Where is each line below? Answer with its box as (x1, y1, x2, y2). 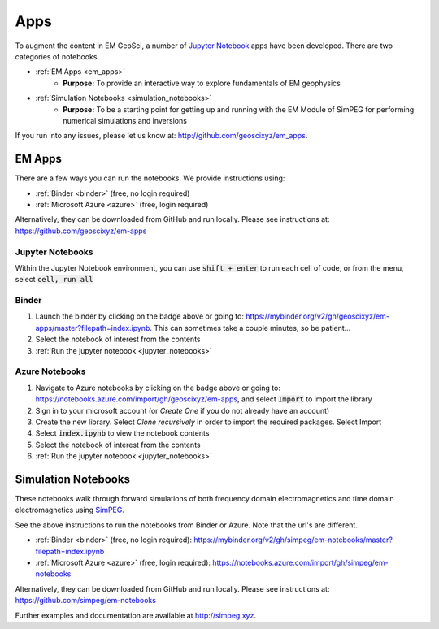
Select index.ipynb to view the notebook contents (35, 428, 210, 438)
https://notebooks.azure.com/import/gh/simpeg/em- (212, 557, 389, 567)
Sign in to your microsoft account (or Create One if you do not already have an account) (35, 406, 330, 415)
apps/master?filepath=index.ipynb (35, 323, 150, 332)
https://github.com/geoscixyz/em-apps (15, 226, 147, 236)
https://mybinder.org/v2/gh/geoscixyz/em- (245, 311, 390, 321)
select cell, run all (15, 275, 93, 284)
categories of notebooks (15, 51, 98, 61)
